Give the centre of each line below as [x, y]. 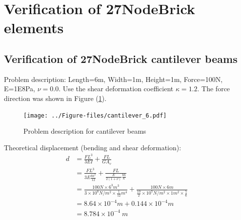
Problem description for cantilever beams [85, 131]
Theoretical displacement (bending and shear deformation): [93, 147]
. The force [214, 89]
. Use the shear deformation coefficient [116, 89]
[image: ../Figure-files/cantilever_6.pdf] [95, 115]
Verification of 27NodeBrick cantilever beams [121, 58]
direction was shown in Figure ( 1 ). [55, 98]
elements [34, 28]
